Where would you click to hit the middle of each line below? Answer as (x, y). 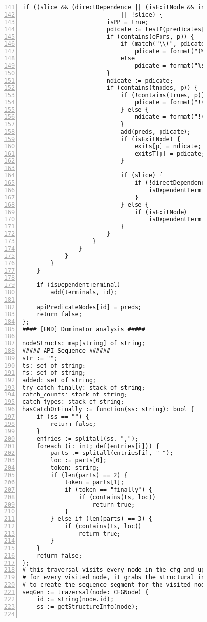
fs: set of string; (54, 373)
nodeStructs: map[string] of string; (84, 344)
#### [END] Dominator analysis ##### (84, 329)
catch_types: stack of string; (73, 402)
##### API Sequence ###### (66, 351)
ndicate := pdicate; (140, 80)
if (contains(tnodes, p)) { (152, 88)
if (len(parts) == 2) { (89, 475)
